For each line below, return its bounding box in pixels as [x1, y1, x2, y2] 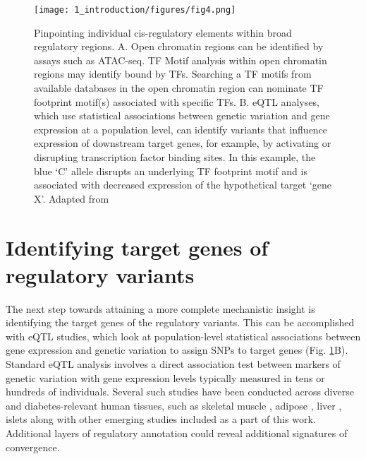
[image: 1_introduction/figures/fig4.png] [34, 5, 236, 15]
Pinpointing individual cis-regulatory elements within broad [34, 25, 292, 40]
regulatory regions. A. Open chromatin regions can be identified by [34, 39, 324, 54]
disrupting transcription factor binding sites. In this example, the [34, 150, 316, 164]
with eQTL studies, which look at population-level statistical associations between [6, 328, 361, 343]
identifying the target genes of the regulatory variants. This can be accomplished [6, 315, 355, 330]
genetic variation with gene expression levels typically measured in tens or [6, 370, 325, 385]
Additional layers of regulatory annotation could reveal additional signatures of [6, 426, 348, 441]
